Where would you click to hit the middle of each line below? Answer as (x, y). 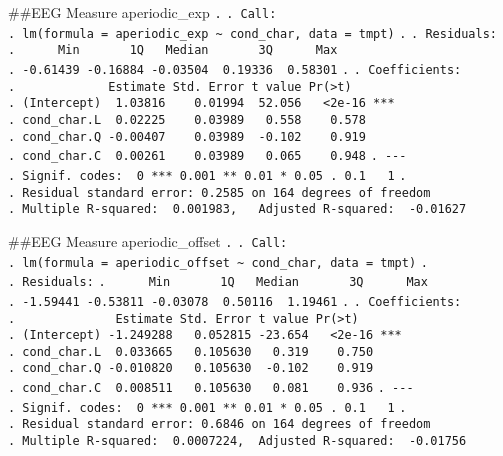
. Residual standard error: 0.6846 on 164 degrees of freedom (219, 424)
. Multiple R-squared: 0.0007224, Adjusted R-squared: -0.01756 (237, 441)
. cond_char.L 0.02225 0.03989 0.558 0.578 (187, 119)
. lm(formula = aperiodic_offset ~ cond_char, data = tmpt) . (218, 262)
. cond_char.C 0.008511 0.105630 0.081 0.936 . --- (211, 388)
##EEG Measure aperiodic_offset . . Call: (148, 240)
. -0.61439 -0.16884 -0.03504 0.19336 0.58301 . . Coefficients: (235, 69)
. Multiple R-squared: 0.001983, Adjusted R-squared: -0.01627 (237, 209)
